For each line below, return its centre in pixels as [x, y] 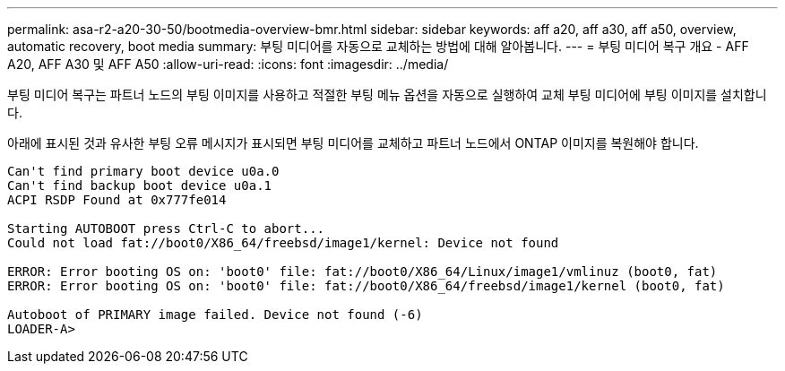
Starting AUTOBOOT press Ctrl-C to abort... [166, 229]
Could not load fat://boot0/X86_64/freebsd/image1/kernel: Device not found [283, 243]
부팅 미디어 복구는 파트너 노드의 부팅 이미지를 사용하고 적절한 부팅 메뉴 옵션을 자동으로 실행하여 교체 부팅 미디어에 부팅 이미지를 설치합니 [387, 95]
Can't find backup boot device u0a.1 [140, 185]
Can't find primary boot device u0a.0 [143, 171]
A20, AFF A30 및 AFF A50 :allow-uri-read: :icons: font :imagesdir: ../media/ [228, 64]
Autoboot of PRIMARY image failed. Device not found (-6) [215, 315]
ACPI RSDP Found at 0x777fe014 [117, 200]
